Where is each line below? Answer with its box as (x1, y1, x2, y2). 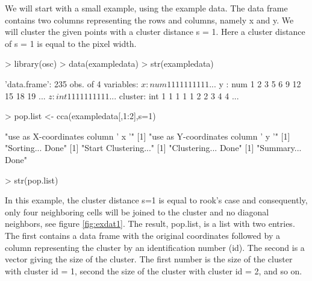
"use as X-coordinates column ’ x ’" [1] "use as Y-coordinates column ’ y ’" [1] (5, 129, 290, 142)
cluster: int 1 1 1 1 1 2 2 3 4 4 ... (119, 89, 239, 102)
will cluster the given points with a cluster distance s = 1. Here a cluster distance (5, 25, 305, 38)
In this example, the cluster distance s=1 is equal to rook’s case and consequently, (5, 194, 308, 206)
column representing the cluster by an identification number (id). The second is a (5, 241, 305, 253)
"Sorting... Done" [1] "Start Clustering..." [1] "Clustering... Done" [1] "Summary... (5, 141, 302, 154)
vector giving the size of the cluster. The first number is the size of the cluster (5, 253, 293, 265)
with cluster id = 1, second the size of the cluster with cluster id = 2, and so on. (5, 264, 302, 277)
